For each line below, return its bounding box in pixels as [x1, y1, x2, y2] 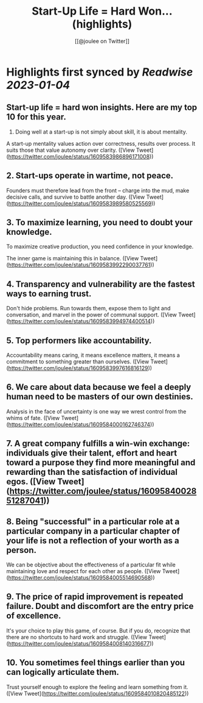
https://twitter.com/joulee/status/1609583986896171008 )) [8, 152, 154, 160]
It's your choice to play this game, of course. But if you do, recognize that [6, 627, 190, 634]
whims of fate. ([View [6, 414, 60, 421]
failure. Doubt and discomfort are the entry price [6, 601, 194, 612]
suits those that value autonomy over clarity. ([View [6, 146, 135, 154]
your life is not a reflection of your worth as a [6, 535, 179, 546]
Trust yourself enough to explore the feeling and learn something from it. [6, 683, 188, 690]
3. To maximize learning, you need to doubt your [6, 217, 193, 227]
